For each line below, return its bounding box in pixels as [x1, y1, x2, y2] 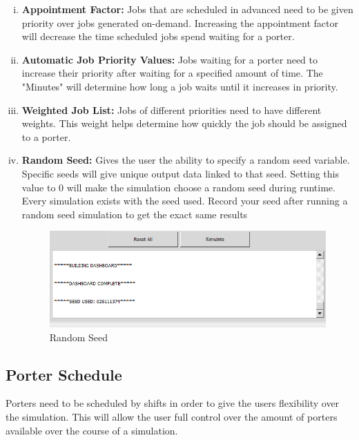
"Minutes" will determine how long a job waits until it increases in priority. [21, 79, 338, 93]
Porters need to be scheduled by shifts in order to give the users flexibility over [6, 396, 340, 410]
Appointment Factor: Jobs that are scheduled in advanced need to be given [21, 2, 353, 16]
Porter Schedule [6, 363, 122, 385]
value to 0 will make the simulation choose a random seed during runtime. [21, 180, 336, 194]
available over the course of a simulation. [6, 423, 178, 437]
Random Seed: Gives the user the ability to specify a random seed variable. [21, 153, 350, 167]
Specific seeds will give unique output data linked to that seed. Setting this [21, 166, 340, 180]
